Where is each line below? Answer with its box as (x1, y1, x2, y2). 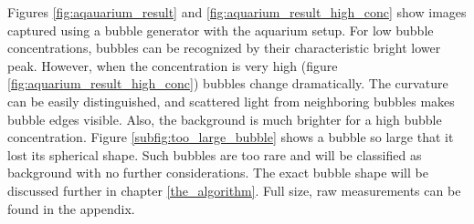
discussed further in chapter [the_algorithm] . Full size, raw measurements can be (7, 180, 461, 199)
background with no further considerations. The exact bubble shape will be (7, 163, 428, 182)
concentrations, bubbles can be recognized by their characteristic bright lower (7, 38, 441, 57)
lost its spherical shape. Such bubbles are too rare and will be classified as (7, 145, 422, 164)
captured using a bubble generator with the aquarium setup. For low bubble (7, 20, 434, 39)
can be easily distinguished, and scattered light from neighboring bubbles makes (7, 91, 455, 110)
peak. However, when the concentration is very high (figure (7, 56, 338, 75)
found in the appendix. (7, 199, 135, 218)
